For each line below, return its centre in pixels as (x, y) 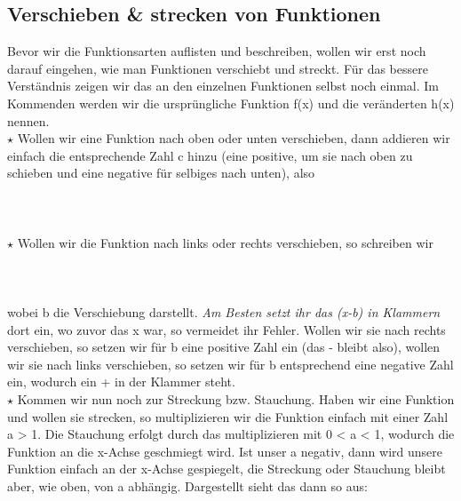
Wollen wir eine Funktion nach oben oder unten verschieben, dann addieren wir (234, 138)
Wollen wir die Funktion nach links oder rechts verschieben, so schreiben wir (225, 242)
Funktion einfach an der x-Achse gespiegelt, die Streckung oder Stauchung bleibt (227, 469)
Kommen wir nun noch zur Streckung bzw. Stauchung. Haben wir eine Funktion (236, 399)
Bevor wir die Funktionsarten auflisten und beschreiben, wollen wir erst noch (217, 51)
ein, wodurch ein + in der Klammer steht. (121, 382)
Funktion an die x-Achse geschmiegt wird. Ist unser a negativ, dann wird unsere (225, 451)
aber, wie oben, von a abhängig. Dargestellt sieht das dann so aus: (187, 486)
